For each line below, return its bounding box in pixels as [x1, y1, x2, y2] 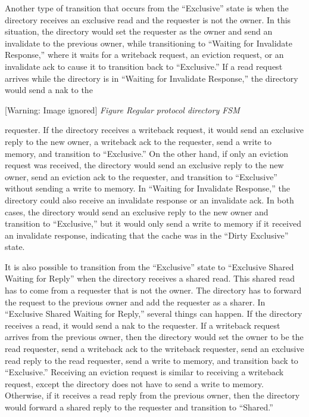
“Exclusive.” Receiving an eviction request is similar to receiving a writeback [5, 366, 284, 378]
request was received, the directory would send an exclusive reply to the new [5, 159, 284, 171]
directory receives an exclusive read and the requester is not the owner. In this [5, 13, 291, 26]
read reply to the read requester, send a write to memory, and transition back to [5, 354, 298, 366]
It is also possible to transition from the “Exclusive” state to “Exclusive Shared [5, 260, 294, 273]
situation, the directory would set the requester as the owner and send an [5, 25, 273, 38]
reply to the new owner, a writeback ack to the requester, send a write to [5, 135, 271, 147]
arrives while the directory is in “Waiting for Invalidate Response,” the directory [5, 72, 298, 84]
